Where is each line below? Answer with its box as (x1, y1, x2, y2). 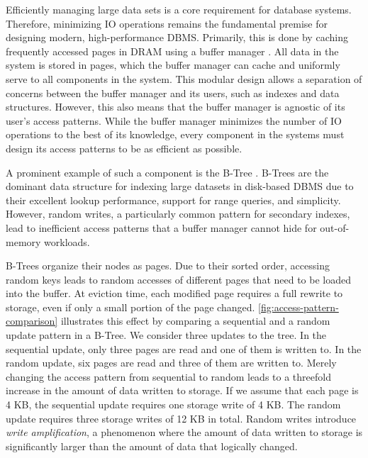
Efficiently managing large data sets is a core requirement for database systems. (6, 2, 352, 16)
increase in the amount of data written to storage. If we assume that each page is (6, 383, 359, 398)
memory (6, 234, 41, 249)
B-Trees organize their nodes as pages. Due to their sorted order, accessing (6, 258, 330, 273)
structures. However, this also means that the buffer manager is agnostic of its (6, 99, 345, 114)
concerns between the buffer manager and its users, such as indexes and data (6, 85, 340, 100)
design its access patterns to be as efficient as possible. (6, 140, 242, 155)
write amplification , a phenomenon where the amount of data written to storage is (6, 425, 363, 440)
